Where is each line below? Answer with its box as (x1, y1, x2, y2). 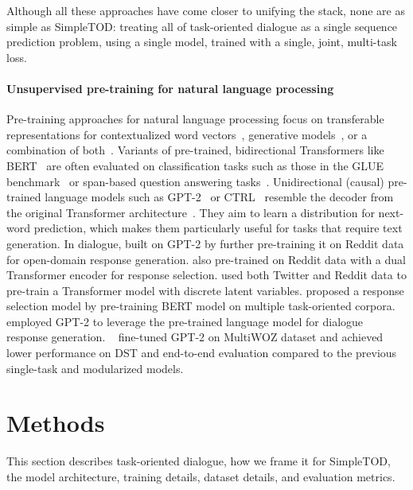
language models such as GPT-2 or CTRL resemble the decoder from (45, 189, 394, 205)
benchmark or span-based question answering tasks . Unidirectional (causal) (6, 173, 384, 189)
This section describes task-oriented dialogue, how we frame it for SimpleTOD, (6, 453, 391, 469)
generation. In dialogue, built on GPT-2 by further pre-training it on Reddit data (6, 235, 404, 251)
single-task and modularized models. (6, 360, 184, 376)
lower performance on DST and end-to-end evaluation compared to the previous (6, 344, 397, 361)
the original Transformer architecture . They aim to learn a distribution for (6, 204, 375, 220)
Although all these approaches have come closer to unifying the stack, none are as (6, 2, 405, 18)
